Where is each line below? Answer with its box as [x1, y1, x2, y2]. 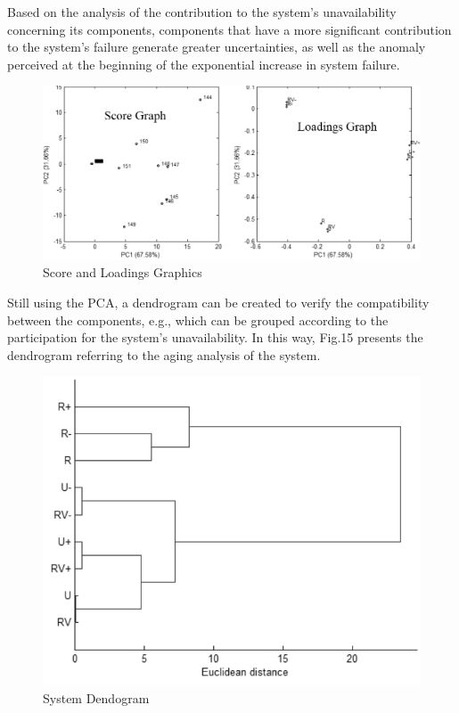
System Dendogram [43, 688, 150, 707]
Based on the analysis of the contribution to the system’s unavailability [7, 3, 397, 20]
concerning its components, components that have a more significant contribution [7, 20, 452, 38]
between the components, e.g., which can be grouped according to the [7, 310, 389, 329]
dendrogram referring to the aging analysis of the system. [7, 345, 321, 364]
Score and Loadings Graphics [43, 263, 202, 282]
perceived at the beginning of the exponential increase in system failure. [7, 54, 400, 73]
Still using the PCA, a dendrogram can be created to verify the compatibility [7, 293, 430, 312]
